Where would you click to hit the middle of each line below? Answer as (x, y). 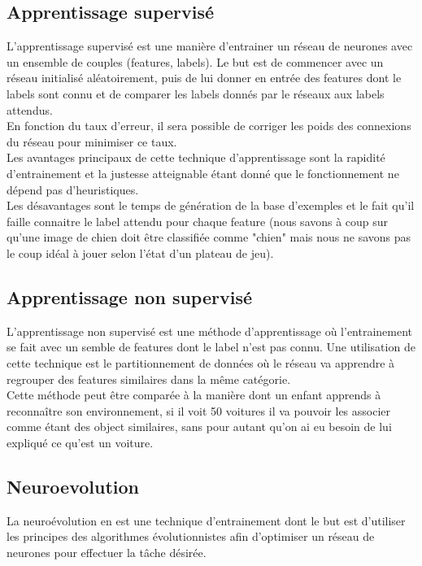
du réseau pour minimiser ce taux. (92, 141)
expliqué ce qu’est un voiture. (80, 442)
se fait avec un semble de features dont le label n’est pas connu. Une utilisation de (211, 347)
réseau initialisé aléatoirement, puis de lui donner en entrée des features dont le (204, 78)
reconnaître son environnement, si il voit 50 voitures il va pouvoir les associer (199, 410)
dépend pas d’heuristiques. (73, 189)
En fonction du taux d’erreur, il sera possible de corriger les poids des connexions (209, 126)
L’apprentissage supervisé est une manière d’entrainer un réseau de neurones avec (210, 46)
